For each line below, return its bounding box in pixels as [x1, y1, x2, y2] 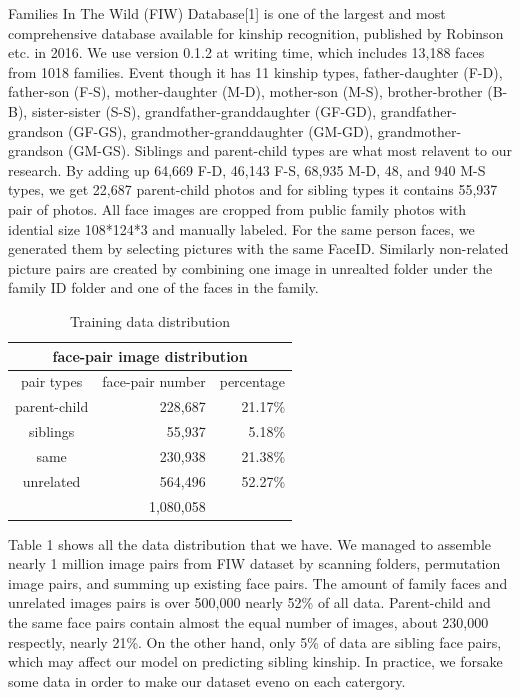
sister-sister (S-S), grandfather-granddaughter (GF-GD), [31, 100, 377, 121]
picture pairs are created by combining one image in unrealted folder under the [8, 257, 493, 278]
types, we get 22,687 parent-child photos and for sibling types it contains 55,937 [8, 179, 498, 200]
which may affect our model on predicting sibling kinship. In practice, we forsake [8, 651, 503, 672]
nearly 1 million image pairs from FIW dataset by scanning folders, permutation [8, 553, 501, 574]
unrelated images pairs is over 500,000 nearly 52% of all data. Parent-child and [8, 592, 491, 613]
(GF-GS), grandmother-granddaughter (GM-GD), [68, 120, 374, 141]
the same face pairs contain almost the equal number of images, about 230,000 [8, 612, 489, 633]
